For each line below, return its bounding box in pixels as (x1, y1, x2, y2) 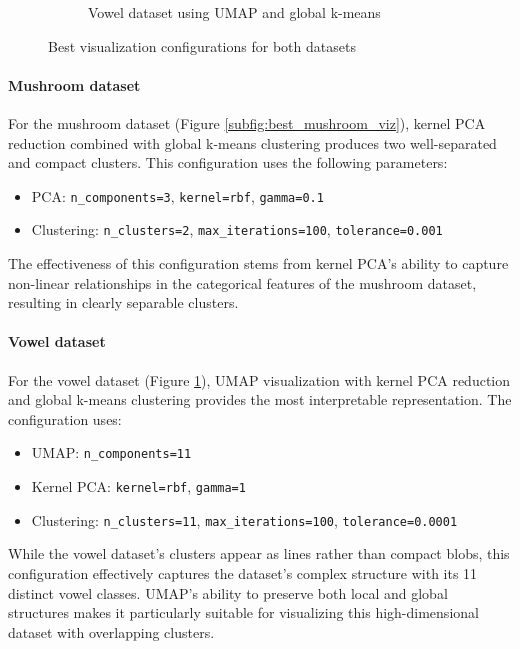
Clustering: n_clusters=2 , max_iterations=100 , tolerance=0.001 (31, 219, 443, 240)
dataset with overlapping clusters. (8, 621, 215, 642)
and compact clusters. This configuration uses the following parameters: (8, 152, 448, 173)
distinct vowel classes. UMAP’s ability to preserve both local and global (8, 582, 448, 603)
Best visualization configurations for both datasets (48, 35, 356, 56)
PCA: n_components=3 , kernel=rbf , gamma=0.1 (31, 185, 324, 206)
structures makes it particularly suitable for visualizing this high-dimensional (8, 602, 479, 623)
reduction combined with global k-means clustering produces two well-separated (8, 132, 497, 153)
